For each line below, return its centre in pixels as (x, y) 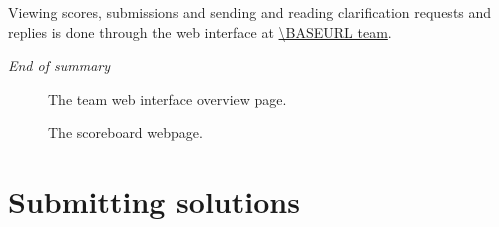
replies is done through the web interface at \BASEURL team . (200, 31)
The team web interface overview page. (167, 98)
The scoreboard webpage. (125, 132)
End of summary (59, 65)
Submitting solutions (154, 201)
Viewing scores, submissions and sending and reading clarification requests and (250, 12)
